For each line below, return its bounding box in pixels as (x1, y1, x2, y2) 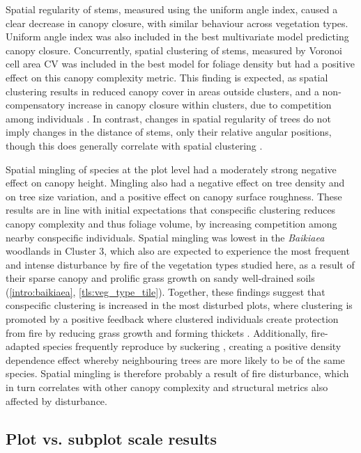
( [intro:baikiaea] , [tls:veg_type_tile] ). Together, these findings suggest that (6, 284, 325, 299)
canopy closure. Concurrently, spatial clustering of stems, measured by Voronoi (6, 42, 342, 57)
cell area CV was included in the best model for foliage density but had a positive (6, 56, 355, 71)
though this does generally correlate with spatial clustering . (6, 138, 263, 152)
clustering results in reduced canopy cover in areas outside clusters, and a (6, 84, 319, 98)
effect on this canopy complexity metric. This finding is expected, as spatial (6, 70, 328, 84)
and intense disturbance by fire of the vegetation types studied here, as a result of (6, 257, 355, 271)
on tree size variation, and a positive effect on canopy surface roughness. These (6, 189, 342, 203)
